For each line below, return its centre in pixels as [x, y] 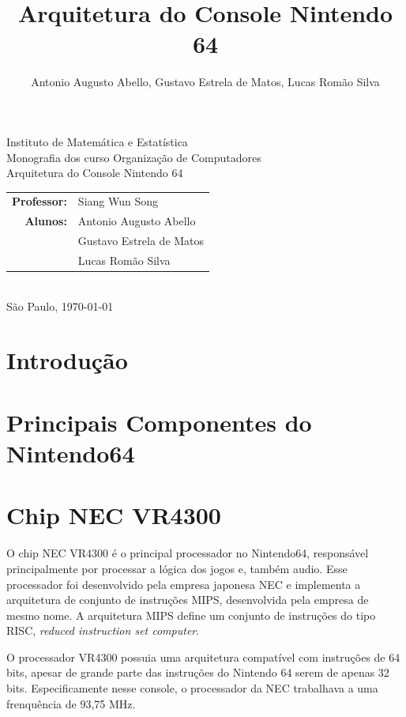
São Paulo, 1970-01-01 [60, 306]
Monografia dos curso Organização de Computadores [134, 157]
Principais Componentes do [159, 422]
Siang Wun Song [118, 201]
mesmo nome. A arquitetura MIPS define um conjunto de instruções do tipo [191, 615]
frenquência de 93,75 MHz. [71, 703]
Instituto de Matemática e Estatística [97, 141]
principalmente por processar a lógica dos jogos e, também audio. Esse [177, 568]
